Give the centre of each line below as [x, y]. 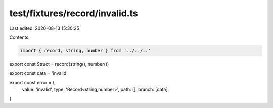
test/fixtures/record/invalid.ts [74, 13]
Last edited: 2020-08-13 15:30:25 [44, 28]
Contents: [19, 37]
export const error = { [32, 82]
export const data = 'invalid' [38, 73]
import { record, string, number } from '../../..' [85, 51]
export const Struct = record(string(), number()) [59, 64]
